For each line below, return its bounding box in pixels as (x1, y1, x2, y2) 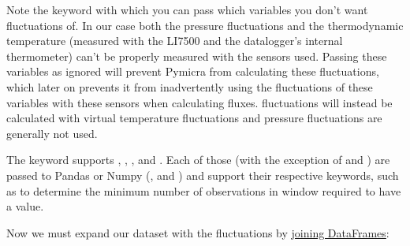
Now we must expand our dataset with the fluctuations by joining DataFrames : (6, 224, 389, 240)
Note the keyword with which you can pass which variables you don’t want (6, 2, 368, 17)
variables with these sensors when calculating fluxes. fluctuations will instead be (6, 94, 393, 110)
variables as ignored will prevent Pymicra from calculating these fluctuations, (6, 63, 379, 80)
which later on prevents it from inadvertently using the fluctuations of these (6, 78, 373, 95)
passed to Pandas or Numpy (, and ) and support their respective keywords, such (6, 166, 399, 183)
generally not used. (6, 125, 98, 141)
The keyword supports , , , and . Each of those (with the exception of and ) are (6, 151, 390, 168)
